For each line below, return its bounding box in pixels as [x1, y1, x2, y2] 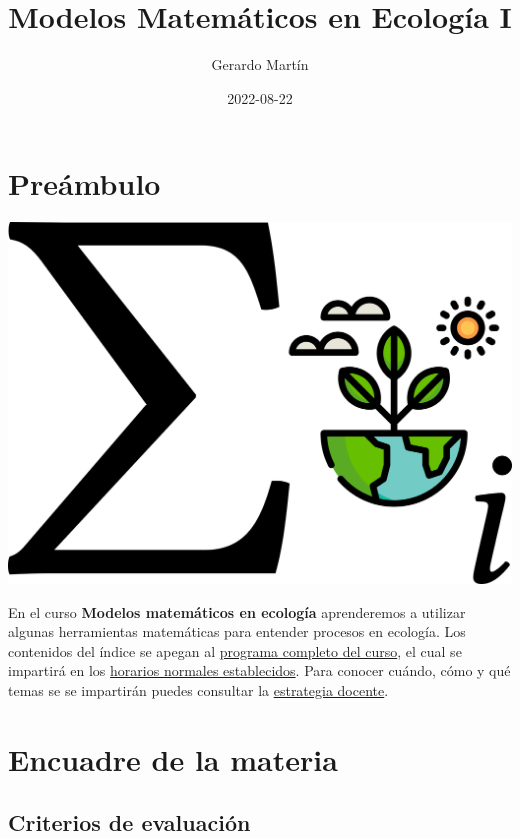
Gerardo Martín [211, 54, 309, 75]
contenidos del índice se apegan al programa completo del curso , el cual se [8, 640, 462, 661]
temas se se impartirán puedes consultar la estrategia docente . [8, 679, 389, 700]
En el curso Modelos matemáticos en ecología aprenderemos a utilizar [8, 601, 466, 622]
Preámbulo [8, 163, 161, 204]
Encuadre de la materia [8, 738, 338, 779]
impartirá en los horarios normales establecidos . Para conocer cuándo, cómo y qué [8, 660, 511, 681]
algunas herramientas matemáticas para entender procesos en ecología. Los [8, 621, 466, 642]
